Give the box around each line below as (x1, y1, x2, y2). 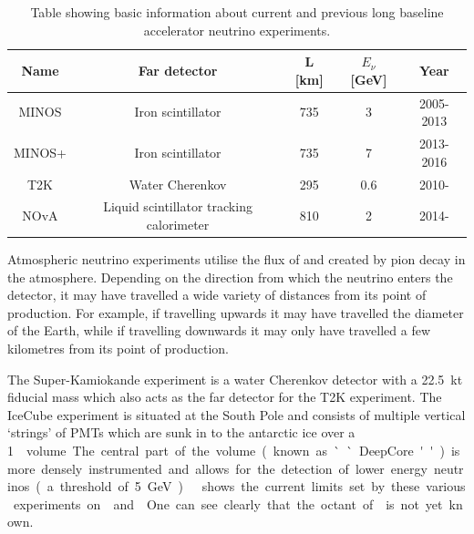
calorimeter (146, 214, 210, 233)
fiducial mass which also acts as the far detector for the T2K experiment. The (7, 387, 442, 406)
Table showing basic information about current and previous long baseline (30, 3, 444, 21)
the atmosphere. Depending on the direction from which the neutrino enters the (7, 267, 453, 286)
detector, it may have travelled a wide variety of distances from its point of (7, 285, 427, 304)
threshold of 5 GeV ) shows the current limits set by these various (59, 477, 466, 496)
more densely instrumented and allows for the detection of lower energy (7, 458, 428, 478)
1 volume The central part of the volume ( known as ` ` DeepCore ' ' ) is (7, 440, 460, 459)
